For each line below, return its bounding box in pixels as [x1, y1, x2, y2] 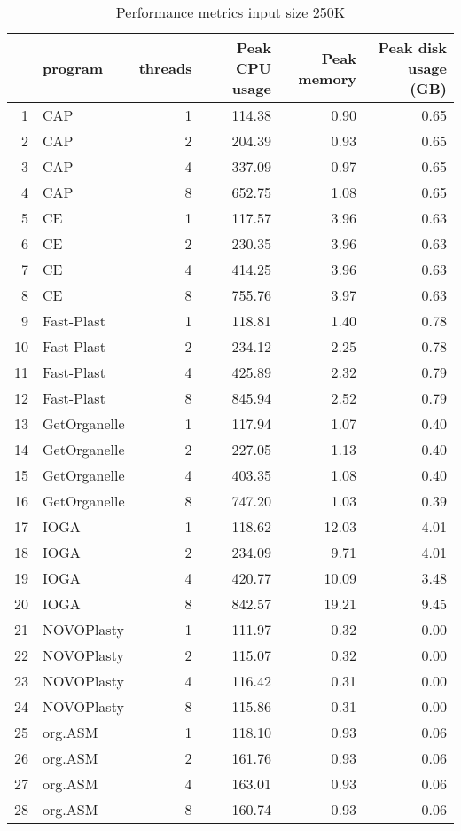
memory [298, 67, 356, 89]
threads [138, 58, 192, 78]
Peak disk [378, 37, 447, 58]
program [43, 58, 104, 78]
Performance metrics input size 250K [115, 2, 346, 22]
